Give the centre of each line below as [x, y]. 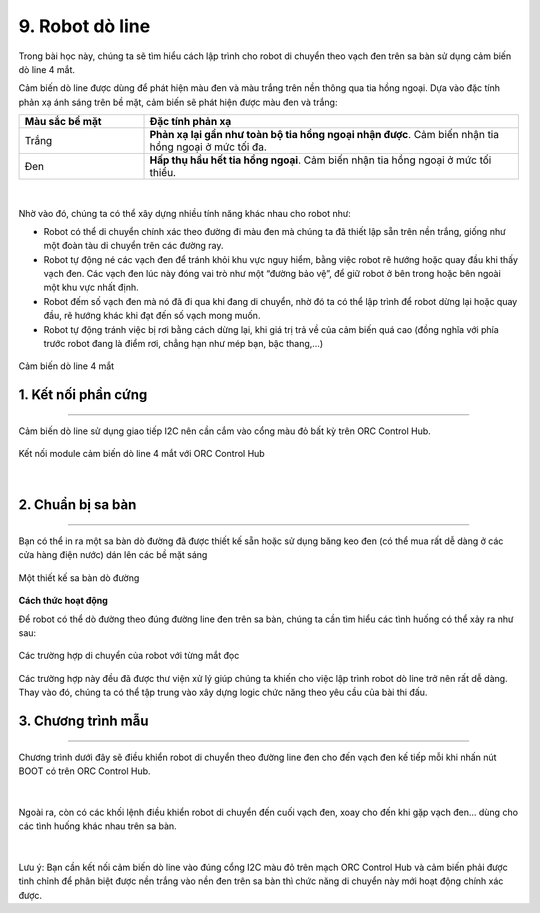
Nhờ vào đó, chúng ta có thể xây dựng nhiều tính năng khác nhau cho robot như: [185, 213]
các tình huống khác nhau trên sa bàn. [97, 826]
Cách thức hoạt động [63, 601]
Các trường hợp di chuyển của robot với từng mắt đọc [129, 656]
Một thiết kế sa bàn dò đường [79, 577]
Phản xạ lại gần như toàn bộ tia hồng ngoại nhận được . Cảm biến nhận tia [324, 135]
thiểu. [163, 173]
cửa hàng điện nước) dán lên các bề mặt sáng [113, 555]
